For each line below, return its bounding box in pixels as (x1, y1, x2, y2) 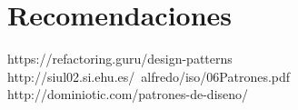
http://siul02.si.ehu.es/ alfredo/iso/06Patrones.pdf (7, 66, 291, 85)
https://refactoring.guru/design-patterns (7, 49, 233, 68)
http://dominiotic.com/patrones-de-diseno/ (7, 85, 249, 104)
